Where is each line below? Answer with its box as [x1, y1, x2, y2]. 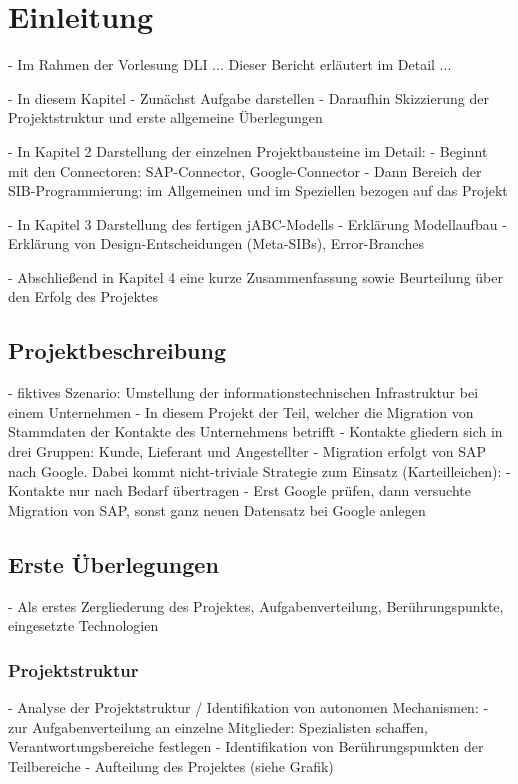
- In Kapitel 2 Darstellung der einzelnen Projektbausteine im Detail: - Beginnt [8, 140, 488, 161]
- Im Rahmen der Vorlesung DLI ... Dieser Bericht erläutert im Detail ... [8, 54, 452, 75]
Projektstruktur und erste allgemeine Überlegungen [8, 107, 323, 128]
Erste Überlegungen [8, 548, 219, 579]
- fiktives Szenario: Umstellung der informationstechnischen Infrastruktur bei [8, 382, 479, 403]
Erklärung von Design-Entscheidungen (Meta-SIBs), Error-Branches [8, 233, 424, 254]
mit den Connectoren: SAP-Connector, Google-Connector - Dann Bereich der [8, 160, 482, 181]
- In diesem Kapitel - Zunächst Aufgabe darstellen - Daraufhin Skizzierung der [8, 87, 489, 108]
